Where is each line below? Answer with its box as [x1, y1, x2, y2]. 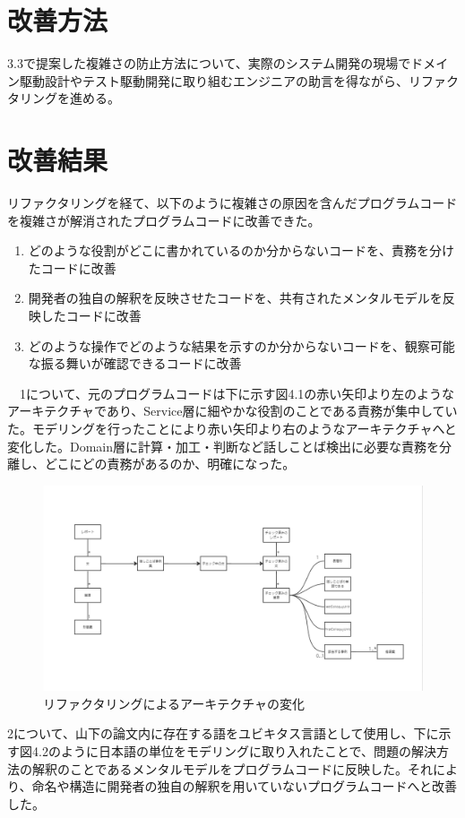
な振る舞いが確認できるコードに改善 [28, 354, 242, 373]
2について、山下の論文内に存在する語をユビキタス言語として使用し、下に [7, 724, 439, 743]
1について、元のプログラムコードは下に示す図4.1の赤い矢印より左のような [19, 383, 455, 402]
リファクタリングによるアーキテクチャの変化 [43, 693, 306, 712]
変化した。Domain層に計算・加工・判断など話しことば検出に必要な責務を [7, 436, 440, 455]
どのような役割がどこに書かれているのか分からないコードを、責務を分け [28, 241, 454, 260]
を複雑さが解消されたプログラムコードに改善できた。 [7, 211, 321, 229]
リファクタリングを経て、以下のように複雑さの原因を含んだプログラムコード [7, 194, 458, 212]
